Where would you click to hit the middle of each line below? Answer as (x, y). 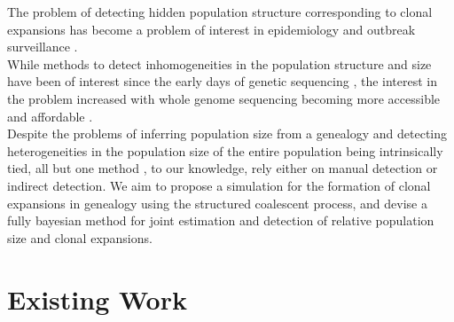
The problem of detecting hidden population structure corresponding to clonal (220, 12)
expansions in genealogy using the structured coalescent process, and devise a (217, 203)
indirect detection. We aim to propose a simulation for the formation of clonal (219, 185)
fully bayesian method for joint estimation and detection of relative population (221, 220)
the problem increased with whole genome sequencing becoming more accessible (224, 98)
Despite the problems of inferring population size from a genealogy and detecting (227, 134)
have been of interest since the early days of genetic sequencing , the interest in (223, 81)
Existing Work (97, 298)
